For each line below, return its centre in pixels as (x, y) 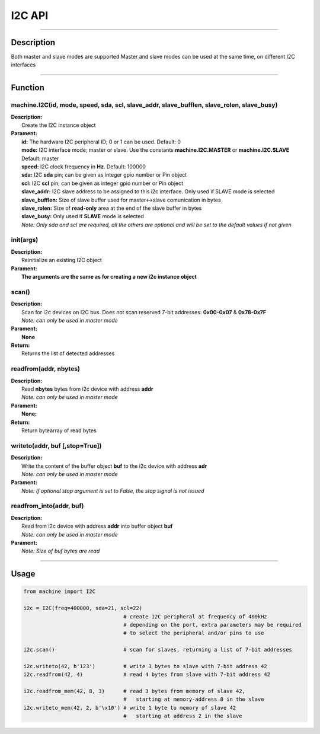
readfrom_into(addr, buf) (47, 506)
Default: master (40, 158)
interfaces (23, 65)
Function (28, 88)
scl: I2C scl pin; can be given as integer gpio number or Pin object (103, 183)
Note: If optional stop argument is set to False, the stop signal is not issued (113, 491)
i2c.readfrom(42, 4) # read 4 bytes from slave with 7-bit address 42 (147, 675)
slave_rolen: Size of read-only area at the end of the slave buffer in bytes (112, 208)
